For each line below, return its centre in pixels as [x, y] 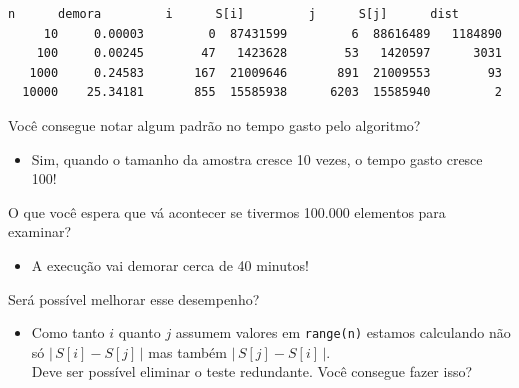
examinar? [40, 231]
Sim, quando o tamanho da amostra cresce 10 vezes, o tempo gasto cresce [257, 158]
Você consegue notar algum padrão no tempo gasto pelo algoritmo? [214, 124]
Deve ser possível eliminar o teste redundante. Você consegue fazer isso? [252, 371]
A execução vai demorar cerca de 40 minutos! [170, 264]
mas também [187, 351]
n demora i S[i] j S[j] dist [234, 14]
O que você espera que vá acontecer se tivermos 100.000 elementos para [227, 211]
